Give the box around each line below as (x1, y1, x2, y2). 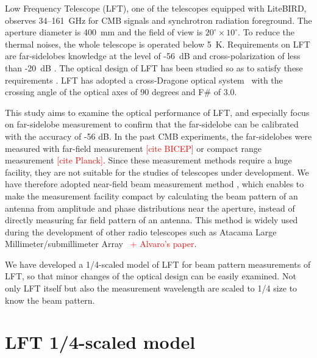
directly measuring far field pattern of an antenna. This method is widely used (5, 213, 298, 226)
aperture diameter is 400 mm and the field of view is (5, 26, 203, 38)
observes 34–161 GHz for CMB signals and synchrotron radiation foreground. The (5, 13, 312, 26)
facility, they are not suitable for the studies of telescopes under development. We (5, 165, 309, 178)
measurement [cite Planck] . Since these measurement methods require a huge (5, 154, 292, 166)
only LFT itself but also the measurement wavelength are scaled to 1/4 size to (5, 282, 297, 295)
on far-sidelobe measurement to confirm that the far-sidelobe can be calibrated (5, 118, 299, 131)
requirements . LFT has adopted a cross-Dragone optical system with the (5, 73, 283, 86)
